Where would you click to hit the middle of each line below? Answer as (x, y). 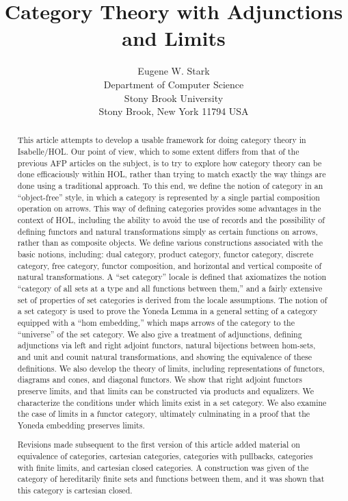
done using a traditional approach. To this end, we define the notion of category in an (170, 186)
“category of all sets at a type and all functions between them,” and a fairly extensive (170, 288)
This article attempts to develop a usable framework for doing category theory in (162, 140)
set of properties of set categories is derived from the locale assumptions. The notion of (172, 299)
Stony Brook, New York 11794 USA (174, 111)
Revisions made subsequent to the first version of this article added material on (159, 445)
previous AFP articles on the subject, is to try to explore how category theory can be (170, 163)
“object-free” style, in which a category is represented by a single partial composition (169, 197)
